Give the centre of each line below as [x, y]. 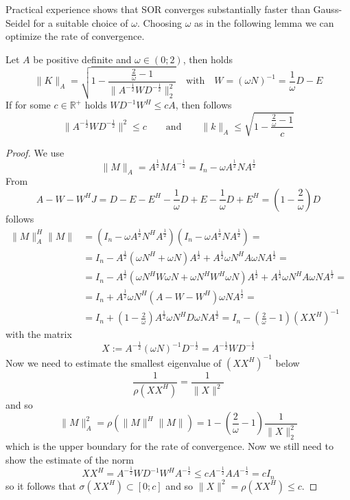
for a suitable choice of [81, 22]
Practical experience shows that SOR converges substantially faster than [158, 9]
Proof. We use [35, 152]
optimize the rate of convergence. [75, 36]
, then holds [208, 59]
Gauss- [328, 9]
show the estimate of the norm [70, 459]
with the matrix [39, 334]
